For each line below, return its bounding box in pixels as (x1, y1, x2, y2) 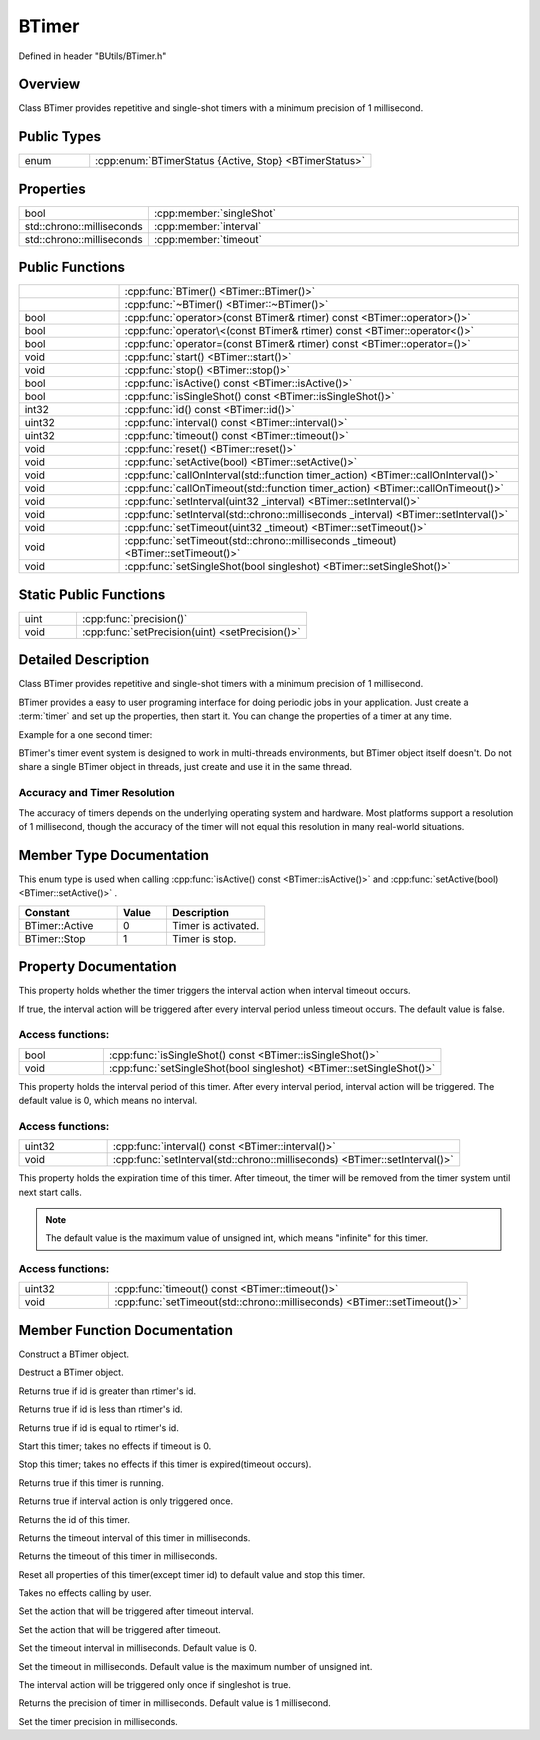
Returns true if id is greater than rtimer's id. (18, 1385, 197, 1397)
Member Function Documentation (18, 1321, 234, 1339)
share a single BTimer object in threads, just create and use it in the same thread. (18, 761, 353, 773)
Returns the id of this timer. (18, 1513, 130, 1525)
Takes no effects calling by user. (18, 1587, 152, 1599)
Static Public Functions (18, 586, 166, 603)
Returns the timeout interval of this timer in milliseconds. (18, 1531, 251, 1544)
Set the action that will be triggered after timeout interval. (18, 1605, 254, 1617)
